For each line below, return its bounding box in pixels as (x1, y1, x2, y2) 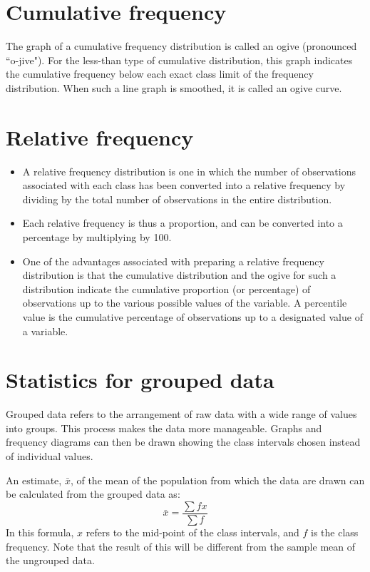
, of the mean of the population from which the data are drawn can (70, 472, 365, 487)
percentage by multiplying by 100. (22, 230, 172, 244)
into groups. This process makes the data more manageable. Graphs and (6, 420, 322, 435)
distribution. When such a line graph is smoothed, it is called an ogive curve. (6, 80, 342, 95)
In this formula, (6, 524, 74, 539)
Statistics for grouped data (6, 365, 274, 394)
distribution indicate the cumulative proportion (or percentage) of (22, 281, 311, 296)
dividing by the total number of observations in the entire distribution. (22, 191, 332, 206)
